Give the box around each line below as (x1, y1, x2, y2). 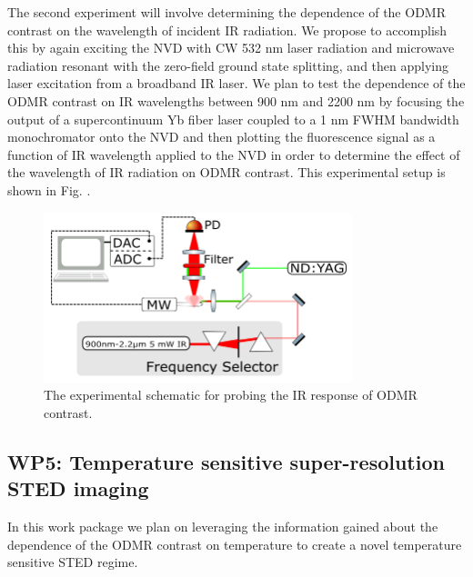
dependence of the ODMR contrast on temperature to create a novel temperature (7, 534, 462, 553)
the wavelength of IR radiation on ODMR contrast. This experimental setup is (7, 163, 446, 182)
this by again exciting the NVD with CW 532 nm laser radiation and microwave (7, 38, 455, 57)
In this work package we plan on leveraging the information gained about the (7, 516, 438, 535)
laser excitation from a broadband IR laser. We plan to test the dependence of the (7, 74, 466, 93)
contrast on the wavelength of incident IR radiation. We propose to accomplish (7, 20, 448, 39)
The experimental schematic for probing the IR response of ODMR (44, 385, 418, 404)
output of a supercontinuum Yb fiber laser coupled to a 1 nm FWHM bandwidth (7, 109, 459, 128)
